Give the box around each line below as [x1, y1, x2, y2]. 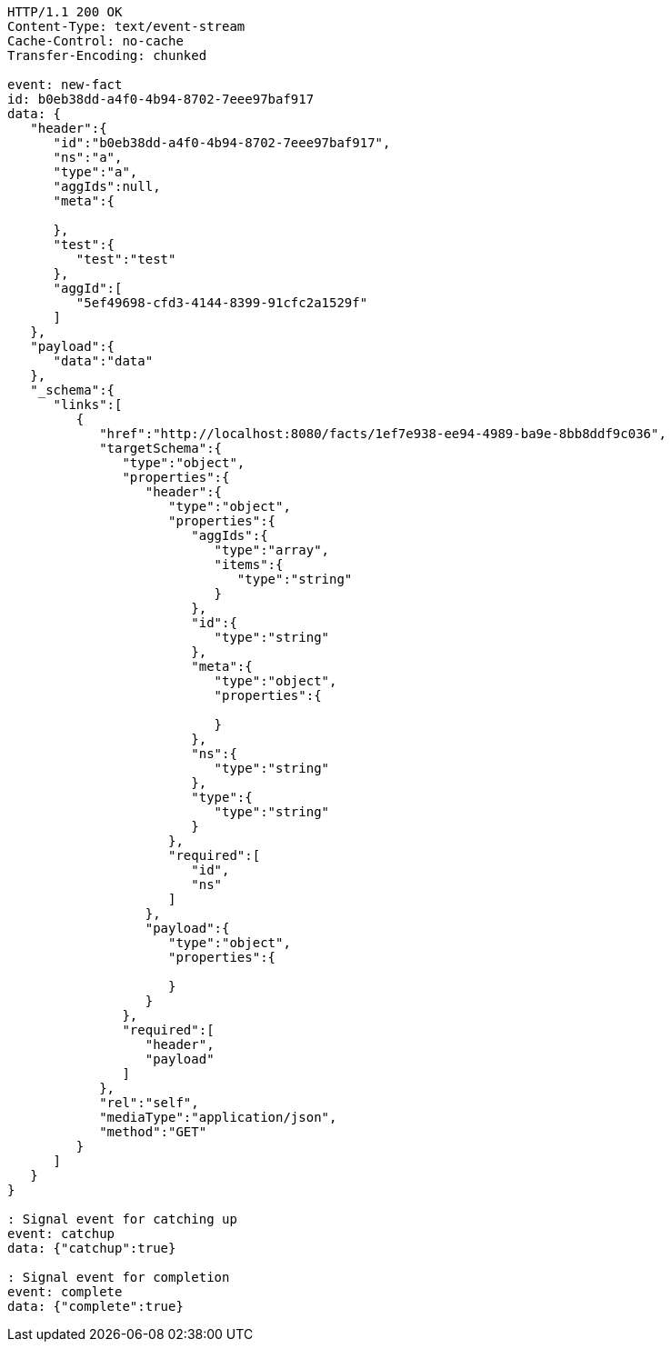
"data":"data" [53, 354, 154, 368]
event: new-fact [7, 77, 123, 92]
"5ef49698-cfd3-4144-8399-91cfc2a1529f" [75, 295, 368, 310]
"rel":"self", [99, 1095, 199, 1110]
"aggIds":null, [53, 179, 161, 194]
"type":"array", [214, 543, 330, 557]
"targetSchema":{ [99, 441, 223, 455]
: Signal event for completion [7, 1270, 230, 1284]
